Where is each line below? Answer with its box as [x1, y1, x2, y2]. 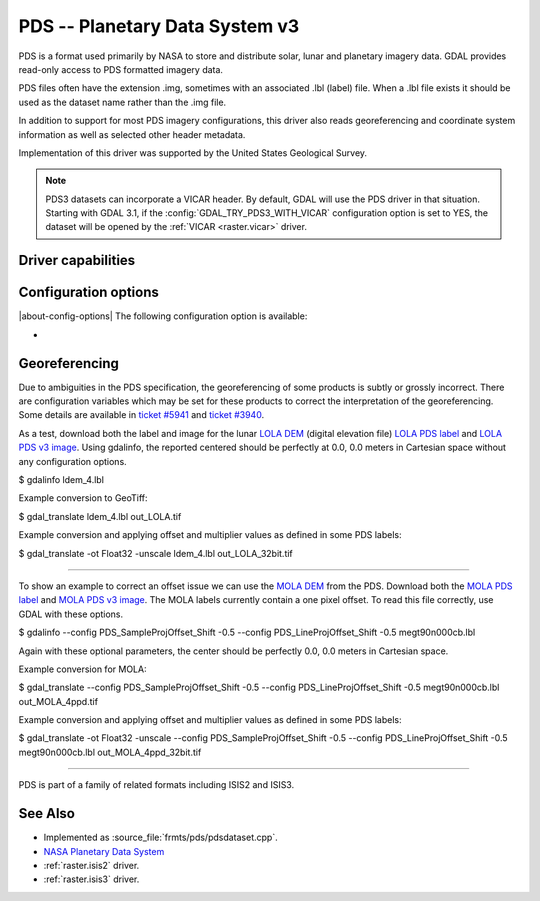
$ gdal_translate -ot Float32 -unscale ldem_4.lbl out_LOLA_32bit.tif [18, 547, 294, 559]
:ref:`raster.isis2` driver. [43, 859, 140, 871]
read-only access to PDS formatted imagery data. [18, 63, 224, 75]
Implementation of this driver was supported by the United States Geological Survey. [18, 146, 368, 159]
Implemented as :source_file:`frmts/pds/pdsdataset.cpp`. [43, 831, 279, 844]
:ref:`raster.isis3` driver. [43, 873, 140, 885]
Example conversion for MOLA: [18, 663, 147, 675]
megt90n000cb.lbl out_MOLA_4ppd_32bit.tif [18, 746, 202, 758]
